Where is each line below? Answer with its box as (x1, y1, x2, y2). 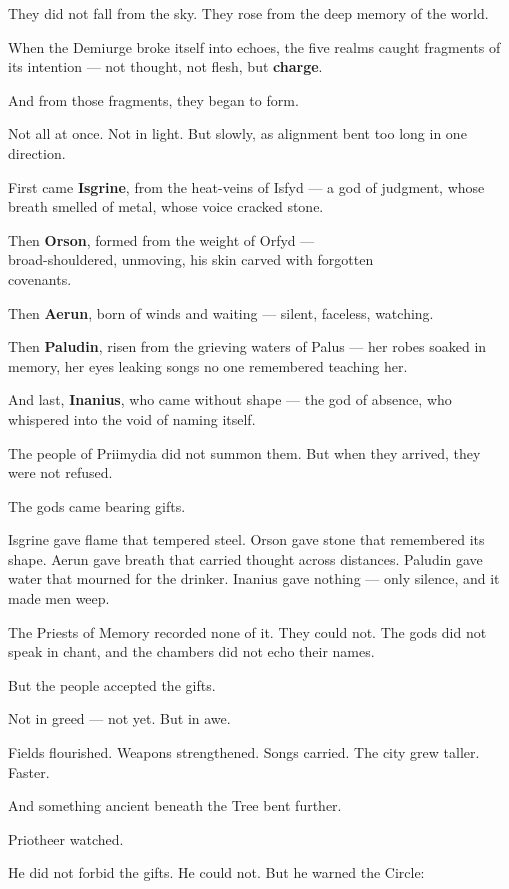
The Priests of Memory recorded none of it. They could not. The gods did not (8, 621, 487, 642)
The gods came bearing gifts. (8, 495, 186, 516)
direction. (8, 142, 66, 163)
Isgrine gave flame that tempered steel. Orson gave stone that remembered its (8, 529, 485, 550)
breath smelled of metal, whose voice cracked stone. (8, 196, 324, 217)
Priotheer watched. (8, 828, 124, 849)
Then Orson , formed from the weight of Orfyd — (8, 229, 315, 250)
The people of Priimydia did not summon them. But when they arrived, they (8, 442, 481, 463)
